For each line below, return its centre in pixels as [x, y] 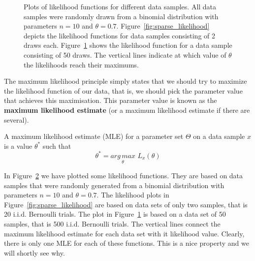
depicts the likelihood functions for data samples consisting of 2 [120, 35]
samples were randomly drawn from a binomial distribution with [121, 16]
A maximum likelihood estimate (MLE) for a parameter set [94, 136]
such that [57, 146]
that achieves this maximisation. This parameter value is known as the [111, 100]
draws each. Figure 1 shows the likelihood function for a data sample [128, 45]
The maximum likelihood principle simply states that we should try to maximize [126, 81]
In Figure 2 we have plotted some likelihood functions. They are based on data [124, 176]
